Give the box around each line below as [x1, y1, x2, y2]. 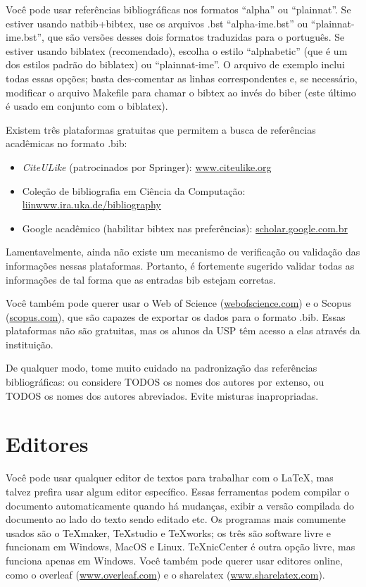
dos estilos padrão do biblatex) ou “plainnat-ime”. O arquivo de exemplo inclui [6, 57, 345, 72]
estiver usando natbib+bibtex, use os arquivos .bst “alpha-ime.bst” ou [6, 15, 308, 30]
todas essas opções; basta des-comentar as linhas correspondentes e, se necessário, [6, 70, 358, 85]
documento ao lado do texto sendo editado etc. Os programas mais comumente [6, 512, 346, 526]
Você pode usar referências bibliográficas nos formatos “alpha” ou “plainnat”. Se [6, 2, 351, 16]
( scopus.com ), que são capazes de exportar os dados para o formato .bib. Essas [6, 309, 346, 324]
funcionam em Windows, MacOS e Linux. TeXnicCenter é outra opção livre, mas [6, 539, 355, 554]
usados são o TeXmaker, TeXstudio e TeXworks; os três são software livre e [6, 525, 332, 540]
